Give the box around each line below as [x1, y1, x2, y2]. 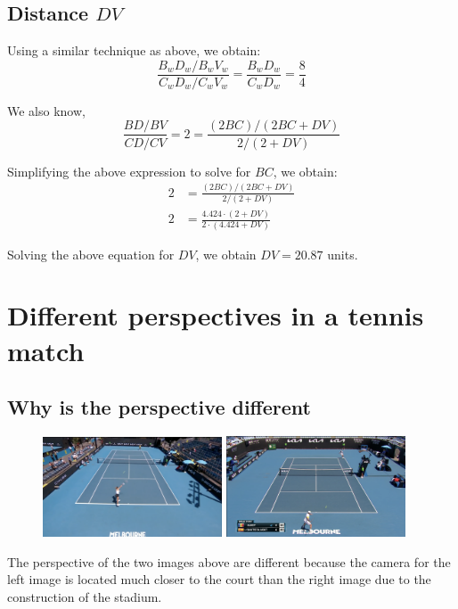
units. [327, 244, 358, 263]
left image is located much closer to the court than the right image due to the [7, 570, 431, 588]
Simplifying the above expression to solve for [7, 161, 251, 180]
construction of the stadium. [7, 587, 162, 605]
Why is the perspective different [7, 393, 311, 421]
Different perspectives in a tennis [7, 297, 424, 333]
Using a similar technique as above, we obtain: [7, 41, 261, 60]
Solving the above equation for [7, 244, 175, 263]
